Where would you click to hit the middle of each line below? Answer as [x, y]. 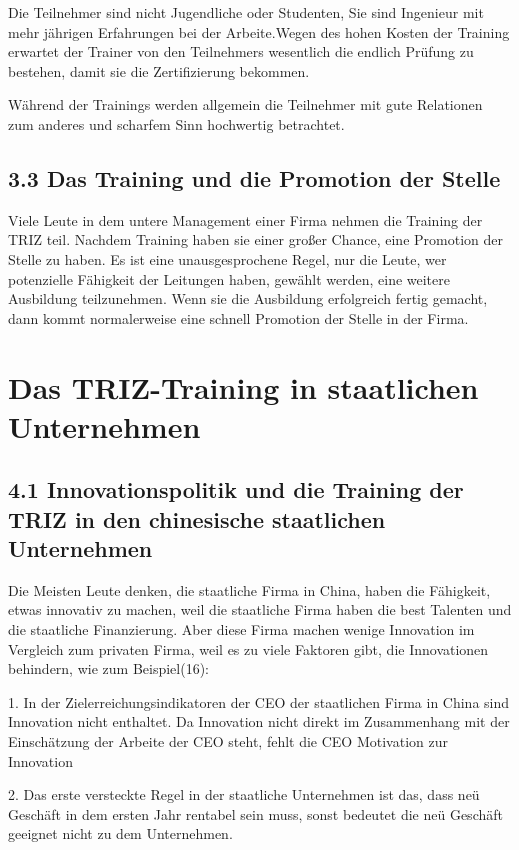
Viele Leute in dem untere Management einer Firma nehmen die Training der [245, 219]
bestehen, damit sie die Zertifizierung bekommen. [159, 70]
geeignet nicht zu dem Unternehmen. [120, 833]
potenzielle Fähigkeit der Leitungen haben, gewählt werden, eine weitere [229, 278]
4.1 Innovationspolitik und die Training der [236, 489]
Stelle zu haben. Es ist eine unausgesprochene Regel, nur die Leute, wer [227, 258]
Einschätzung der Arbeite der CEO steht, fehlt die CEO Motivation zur [228, 741]
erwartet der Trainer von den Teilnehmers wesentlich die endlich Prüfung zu [241, 51]
